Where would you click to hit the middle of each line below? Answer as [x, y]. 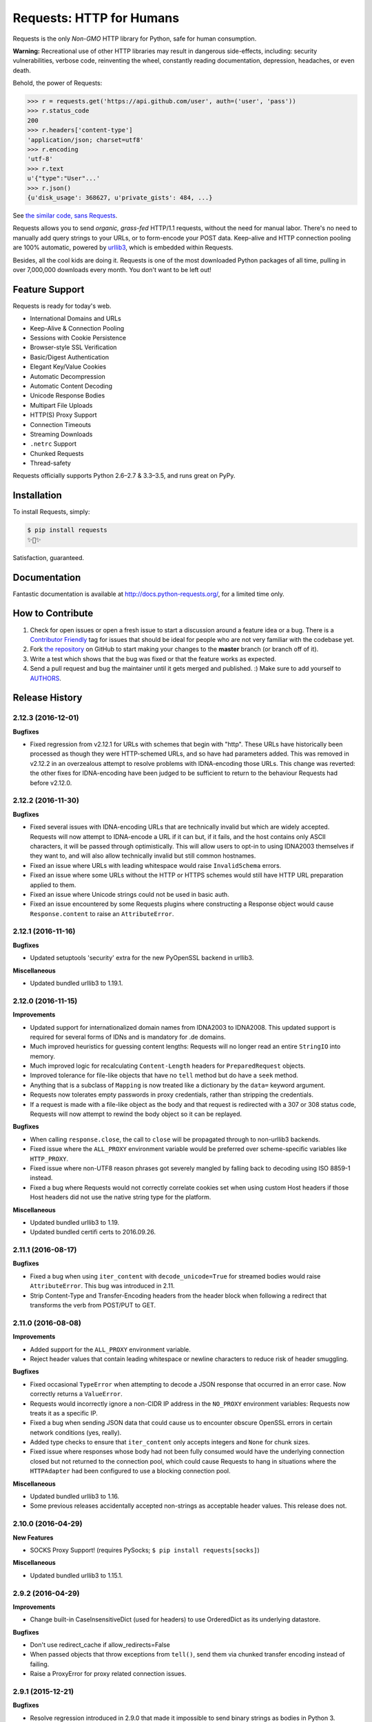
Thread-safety [51, 463]
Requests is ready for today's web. [62, 306]
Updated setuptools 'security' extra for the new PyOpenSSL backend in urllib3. [142, 958]
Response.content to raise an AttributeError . [102, 913]
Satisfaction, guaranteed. [49, 557]
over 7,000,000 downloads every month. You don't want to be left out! [112, 269]
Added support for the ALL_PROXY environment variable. [110, 1349]
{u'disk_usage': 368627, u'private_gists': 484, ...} [120, 197]
